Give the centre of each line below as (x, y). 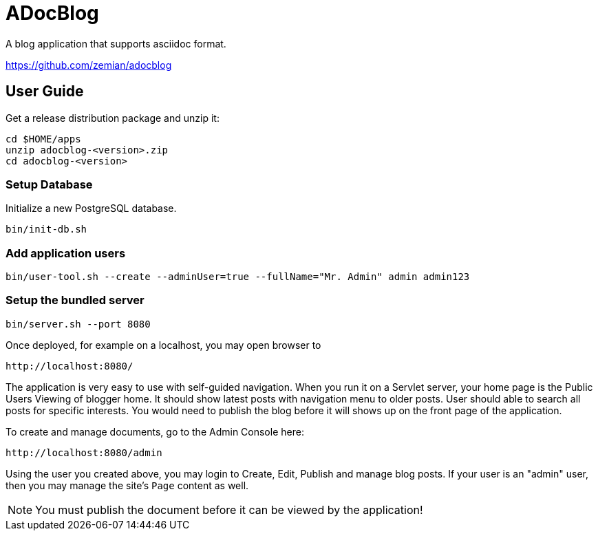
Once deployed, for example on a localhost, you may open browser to (163, 345)
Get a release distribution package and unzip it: (113, 118)
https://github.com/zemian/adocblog (89, 65)
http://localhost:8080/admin (84, 452)
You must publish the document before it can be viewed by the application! (229, 510)
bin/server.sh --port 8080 (78, 324)
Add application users (66, 253)
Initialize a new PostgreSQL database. (91, 208)
